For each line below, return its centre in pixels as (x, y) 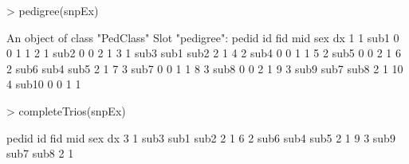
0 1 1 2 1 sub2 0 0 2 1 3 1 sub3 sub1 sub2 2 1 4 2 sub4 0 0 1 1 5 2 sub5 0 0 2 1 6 (204, 53)
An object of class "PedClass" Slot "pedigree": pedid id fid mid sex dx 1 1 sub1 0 (203, 37)
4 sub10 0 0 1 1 (44, 84)
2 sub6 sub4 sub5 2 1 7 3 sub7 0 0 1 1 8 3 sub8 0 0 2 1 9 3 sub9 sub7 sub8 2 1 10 (205, 68)
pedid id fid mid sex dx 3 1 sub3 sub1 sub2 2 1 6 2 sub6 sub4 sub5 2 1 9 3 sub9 (201, 137)
